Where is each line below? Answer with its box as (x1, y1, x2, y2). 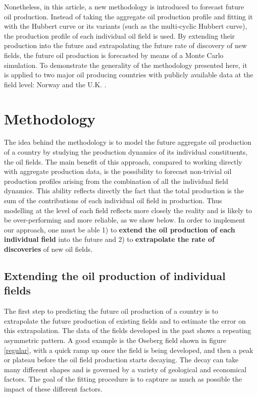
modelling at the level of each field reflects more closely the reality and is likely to (4, 205, 252, 215)
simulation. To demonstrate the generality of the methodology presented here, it (4, 59, 248, 70)
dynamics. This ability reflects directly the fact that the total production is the (4, 185, 244, 196)
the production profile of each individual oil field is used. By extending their (4, 30, 235, 41)
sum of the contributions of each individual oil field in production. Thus (4, 195, 222, 206)
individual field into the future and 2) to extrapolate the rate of (4, 234, 215, 244)
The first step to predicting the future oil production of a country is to (4, 306, 218, 316)
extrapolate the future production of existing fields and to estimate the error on (4, 315, 246, 326)
